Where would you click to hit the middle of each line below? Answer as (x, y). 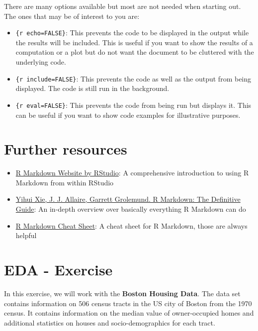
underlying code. (41, 62)
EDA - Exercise (58, 269)
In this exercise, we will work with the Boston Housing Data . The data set (122, 293)
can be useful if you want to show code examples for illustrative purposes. (128, 115)
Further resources (66, 149)
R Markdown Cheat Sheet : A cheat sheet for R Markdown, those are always (131, 225)
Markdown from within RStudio (65, 182)
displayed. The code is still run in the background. (92, 88)
